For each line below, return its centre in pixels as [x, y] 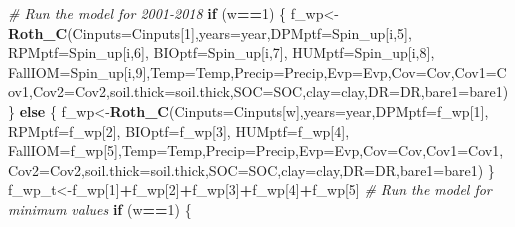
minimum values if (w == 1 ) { [100, 208]
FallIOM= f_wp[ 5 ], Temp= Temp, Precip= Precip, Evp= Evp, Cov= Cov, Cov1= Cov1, [256, 150]
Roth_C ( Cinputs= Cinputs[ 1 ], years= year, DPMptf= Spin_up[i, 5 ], [210, 32]
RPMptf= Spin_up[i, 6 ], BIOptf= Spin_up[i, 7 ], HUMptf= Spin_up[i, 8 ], [221, 52]
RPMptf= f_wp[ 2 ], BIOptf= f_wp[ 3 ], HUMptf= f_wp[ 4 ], [179, 130]
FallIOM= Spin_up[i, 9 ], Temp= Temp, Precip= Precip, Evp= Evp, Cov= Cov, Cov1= [252, 71]
